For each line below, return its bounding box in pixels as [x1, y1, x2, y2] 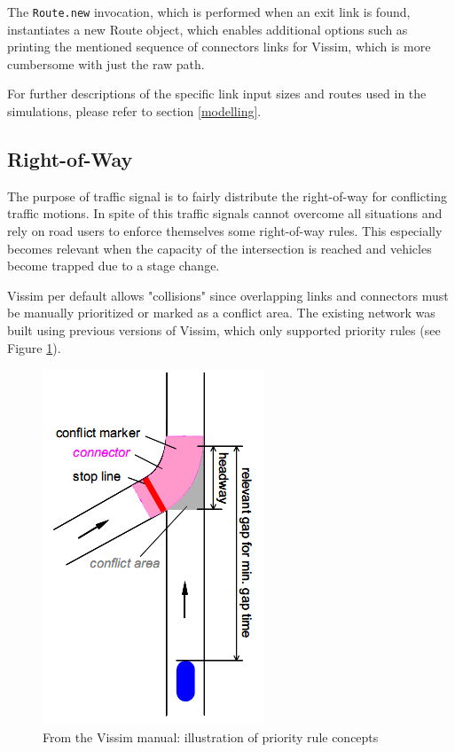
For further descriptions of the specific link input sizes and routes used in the [7, 84, 427, 103]
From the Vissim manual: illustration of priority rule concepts [43, 727, 379, 746]
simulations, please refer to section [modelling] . [7, 102, 262, 121]
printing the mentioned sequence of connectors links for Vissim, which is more [7, 37, 431, 56]
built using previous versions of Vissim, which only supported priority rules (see [7, 320, 441, 339]
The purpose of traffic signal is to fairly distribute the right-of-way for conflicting [7, 186, 448, 205]
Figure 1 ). [7, 338, 61, 356]
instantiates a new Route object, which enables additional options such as [7, 20, 408, 38]
